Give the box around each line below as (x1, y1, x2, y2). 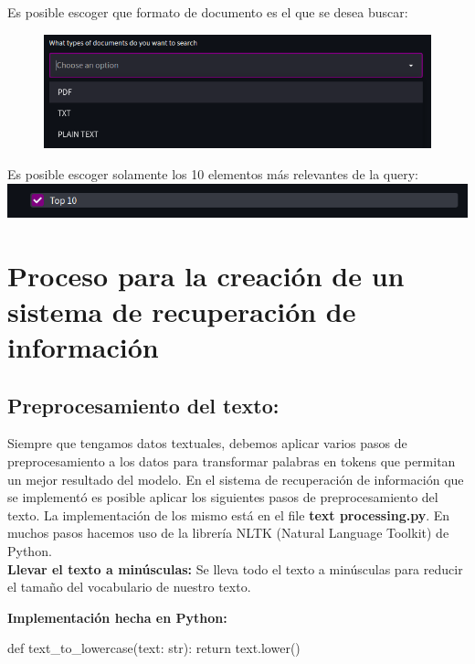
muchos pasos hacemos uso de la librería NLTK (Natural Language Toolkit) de (7, 523, 449, 542)
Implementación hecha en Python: (7, 607, 227, 627)
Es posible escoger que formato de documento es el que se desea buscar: (7, 3, 408, 21)
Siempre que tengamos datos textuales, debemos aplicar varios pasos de (7, 434, 407, 453)
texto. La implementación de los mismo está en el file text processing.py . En (7, 505, 450, 524)
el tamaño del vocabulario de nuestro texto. (7, 577, 251, 596)
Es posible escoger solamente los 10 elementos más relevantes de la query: (7, 165, 418, 184)
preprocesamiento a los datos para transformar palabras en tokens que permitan (7, 452, 456, 471)
